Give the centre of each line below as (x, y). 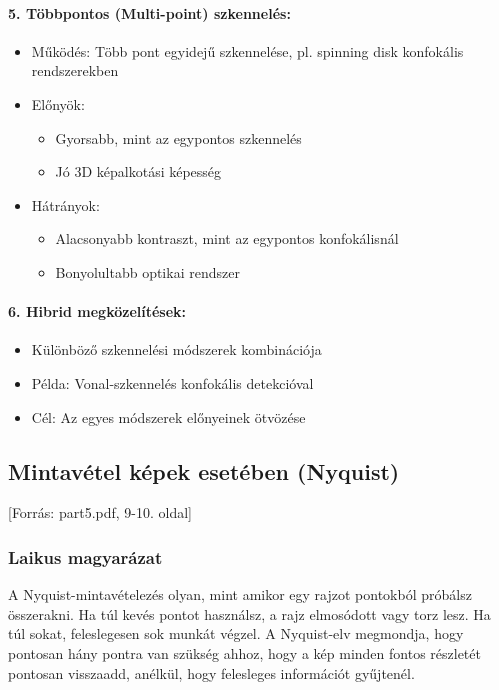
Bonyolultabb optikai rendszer (147, 271)
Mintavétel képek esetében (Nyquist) (204, 470)
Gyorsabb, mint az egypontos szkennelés (178, 137)
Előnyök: (58, 103)
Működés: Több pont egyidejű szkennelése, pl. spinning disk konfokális (247, 50)
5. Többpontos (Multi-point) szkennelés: (149, 12)
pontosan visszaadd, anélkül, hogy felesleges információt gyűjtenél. (211, 672)
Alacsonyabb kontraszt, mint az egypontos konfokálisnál (227, 238)
